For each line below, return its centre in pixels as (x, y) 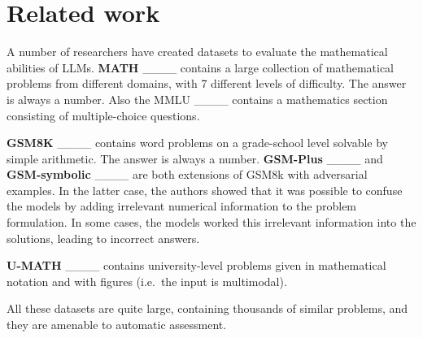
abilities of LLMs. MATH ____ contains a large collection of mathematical (200, 67)
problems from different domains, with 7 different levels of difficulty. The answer (207, 83)
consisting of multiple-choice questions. (103, 115)
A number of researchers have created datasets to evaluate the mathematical (197, 52)
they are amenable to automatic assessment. (117, 325)
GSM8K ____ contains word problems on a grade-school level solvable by (198, 143)
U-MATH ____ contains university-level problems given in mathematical (196, 265)
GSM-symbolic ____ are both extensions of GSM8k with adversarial (187, 174)
